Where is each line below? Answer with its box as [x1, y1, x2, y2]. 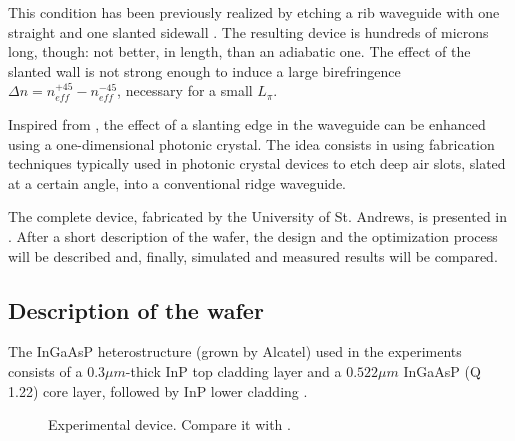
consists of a [8, 360, 83, 381]
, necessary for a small [117, 80, 253, 101]
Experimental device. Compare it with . [48, 414, 291, 435]
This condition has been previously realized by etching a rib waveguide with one [8, 2, 500, 22]
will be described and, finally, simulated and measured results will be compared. [8, 245, 498, 266]
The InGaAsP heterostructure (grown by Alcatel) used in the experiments [8, 341, 462, 362]
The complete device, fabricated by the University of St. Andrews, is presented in [8, 206, 507, 227]
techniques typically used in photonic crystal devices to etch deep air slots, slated [8, 153, 506, 174]
